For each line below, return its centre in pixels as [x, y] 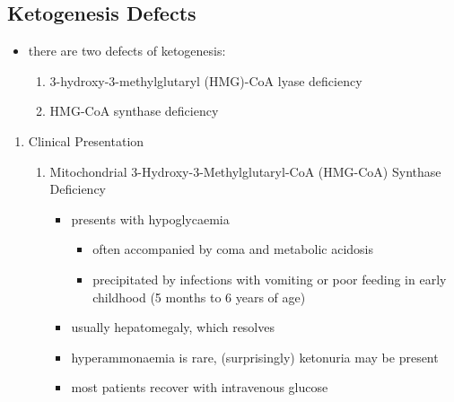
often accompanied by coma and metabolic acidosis [233, 249]
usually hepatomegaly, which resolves [173, 327]
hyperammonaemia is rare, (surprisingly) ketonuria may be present [255, 357]
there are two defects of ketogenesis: [127, 51]
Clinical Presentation [86, 140]
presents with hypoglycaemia [150, 218]
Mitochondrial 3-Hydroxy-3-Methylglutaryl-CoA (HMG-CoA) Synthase [245, 171]
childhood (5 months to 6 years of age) [199, 297]
